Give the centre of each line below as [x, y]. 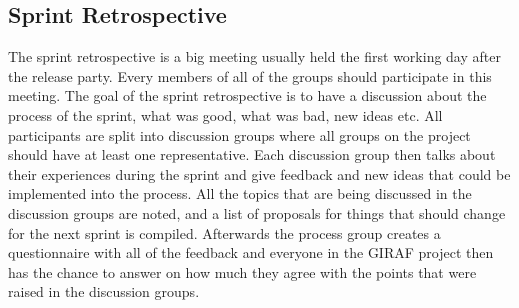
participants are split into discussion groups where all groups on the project [239, 134]
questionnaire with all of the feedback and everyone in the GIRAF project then [251, 252]
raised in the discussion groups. [104, 291]
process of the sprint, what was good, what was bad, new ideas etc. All [225, 114]
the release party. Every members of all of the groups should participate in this [250, 75]
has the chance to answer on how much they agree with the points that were [242, 271]
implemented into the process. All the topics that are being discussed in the [240, 193]
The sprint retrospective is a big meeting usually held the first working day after [254, 56]
